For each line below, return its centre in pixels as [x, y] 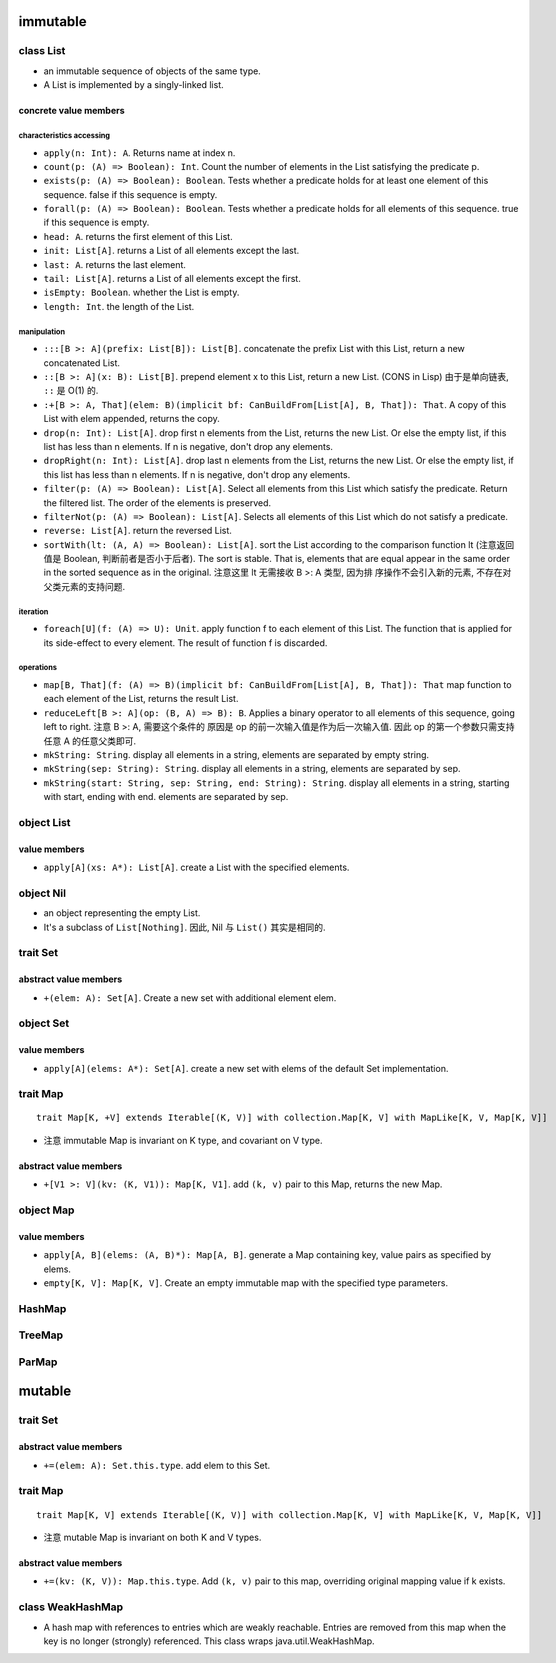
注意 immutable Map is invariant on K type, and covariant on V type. [183, 1140]
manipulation [41, 331]
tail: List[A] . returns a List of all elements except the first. [172, 279]
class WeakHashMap [71, 1607]
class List [42, 51]
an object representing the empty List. [122, 913]
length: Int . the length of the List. [119, 306]
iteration [33, 611]
